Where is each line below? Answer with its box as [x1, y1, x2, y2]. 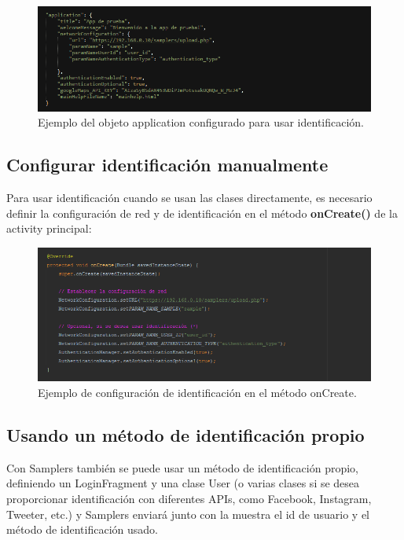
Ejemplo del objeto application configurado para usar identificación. [38, 114, 365, 130]
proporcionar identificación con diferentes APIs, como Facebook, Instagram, [6, 490, 372, 506]
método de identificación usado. [6, 521, 158, 538]
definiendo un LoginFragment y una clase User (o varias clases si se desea [6, 475, 360, 491]
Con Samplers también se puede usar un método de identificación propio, [6, 459, 358, 476]
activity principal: [6, 220, 92, 237]
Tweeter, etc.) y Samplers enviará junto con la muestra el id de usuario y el [6, 505, 369, 522]
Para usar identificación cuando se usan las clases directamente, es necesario [6, 189, 373, 205]
